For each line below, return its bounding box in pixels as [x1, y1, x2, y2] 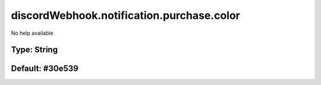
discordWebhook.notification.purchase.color [11, 9, 240, 22]
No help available [11, 30, 53, 37]
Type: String [11, 45, 58, 55]
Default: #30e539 [11, 64, 78, 74]
